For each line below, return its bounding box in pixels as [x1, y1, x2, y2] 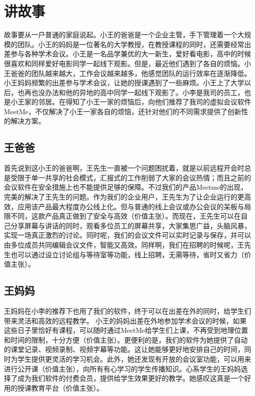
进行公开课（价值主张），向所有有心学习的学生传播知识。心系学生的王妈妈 [4, 363, 241, 373]
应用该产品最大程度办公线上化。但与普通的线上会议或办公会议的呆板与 [17, 201, 244, 211]
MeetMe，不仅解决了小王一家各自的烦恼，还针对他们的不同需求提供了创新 [4, 106, 241, 116]
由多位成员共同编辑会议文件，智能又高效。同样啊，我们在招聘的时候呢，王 [4, 240, 244, 250]
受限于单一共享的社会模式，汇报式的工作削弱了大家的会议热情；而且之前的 [10, 172, 251, 182]
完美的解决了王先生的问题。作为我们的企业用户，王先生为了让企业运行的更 [4, 192, 244, 202]
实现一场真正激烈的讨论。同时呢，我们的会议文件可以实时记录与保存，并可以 [4, 230, 251, 240]
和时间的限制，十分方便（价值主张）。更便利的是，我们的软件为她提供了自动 [4, 334, 248, 345]
